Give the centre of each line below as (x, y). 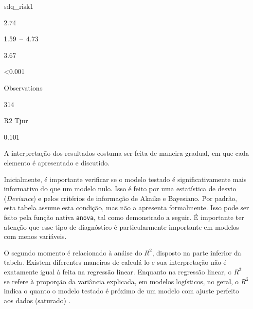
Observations (23, 87)
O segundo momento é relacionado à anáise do (73, 252)
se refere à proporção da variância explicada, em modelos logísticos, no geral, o (121, 281)
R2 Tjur (16, 120)
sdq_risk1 (19, 6)
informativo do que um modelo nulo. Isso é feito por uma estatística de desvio (120, 189)
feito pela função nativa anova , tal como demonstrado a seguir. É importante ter (124, 217)
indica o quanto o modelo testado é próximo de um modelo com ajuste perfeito (122, 291)
